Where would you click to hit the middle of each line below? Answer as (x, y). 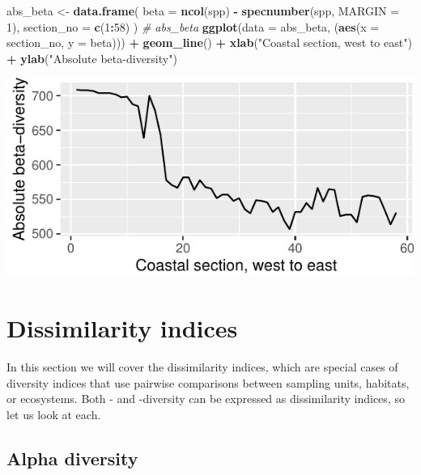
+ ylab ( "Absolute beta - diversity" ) (92, 58)
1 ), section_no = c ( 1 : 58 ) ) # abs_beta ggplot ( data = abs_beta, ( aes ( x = (193, 26)
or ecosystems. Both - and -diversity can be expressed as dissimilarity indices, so (206, 399)
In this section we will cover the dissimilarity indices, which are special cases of (202, 367)
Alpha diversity (72, 458)
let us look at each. (54, 414)
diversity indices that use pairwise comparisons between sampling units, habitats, (208, 382)
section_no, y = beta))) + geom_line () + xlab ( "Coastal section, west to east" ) (209, 42)
